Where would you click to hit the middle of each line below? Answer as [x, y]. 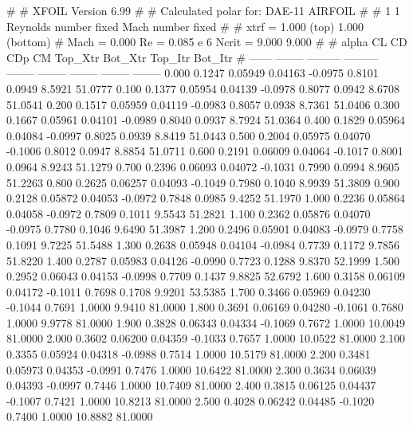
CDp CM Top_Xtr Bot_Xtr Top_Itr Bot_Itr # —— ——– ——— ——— [192, 57]
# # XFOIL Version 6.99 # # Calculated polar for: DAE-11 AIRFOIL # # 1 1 [203, 10]
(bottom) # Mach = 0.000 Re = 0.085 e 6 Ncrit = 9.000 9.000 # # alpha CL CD [207, 42]
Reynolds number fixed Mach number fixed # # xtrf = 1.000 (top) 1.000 [185, 26]
